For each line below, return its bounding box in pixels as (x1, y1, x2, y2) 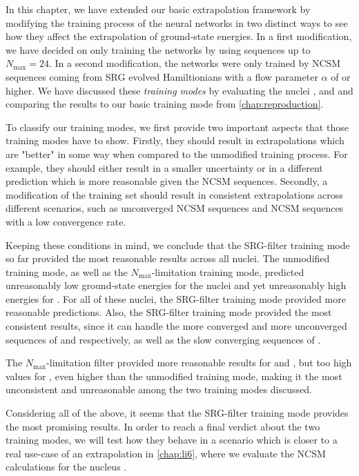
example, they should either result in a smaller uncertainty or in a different (6, 160, 323, 175)
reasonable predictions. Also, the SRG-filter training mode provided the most (6, 305, 332, 319)
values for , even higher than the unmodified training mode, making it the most (6, 368, 342, 383)
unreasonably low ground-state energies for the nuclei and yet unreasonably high (6, 278, 347, 292)
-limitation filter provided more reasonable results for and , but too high (46, 355, 352, 370)
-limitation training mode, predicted (151, 264, 304, 279)
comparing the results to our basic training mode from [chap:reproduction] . (6, 97, 324, 111)
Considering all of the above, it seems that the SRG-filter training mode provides (6, 406, 349, 420)
